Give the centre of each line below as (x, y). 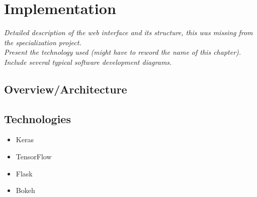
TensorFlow (34, 157)
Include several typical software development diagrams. (88, 62)
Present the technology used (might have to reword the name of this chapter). (123, 52)
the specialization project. (43, 42)
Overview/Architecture (66, 89)
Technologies (37, 118)
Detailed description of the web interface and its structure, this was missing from (128, 32)
